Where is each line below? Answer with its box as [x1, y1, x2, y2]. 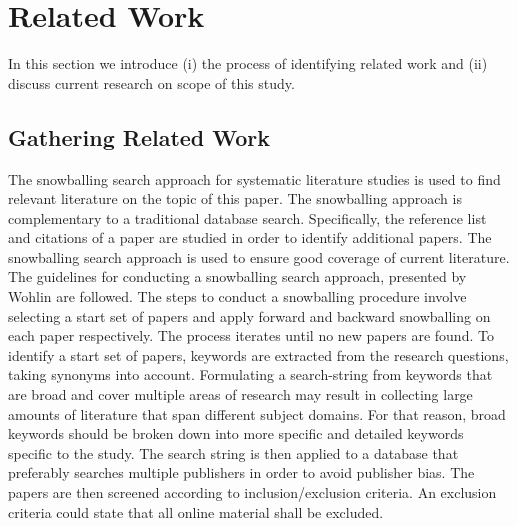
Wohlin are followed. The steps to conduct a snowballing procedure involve [8, 286, 467, 307]
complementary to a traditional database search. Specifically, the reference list [8, 207, 487, 228]
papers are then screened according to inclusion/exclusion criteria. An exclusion [8, 482, 497, 503]
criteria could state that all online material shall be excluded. [8, 501, 384, 522]
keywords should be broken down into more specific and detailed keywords [8, 423, 464, 444]
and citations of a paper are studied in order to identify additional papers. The [8, 227, 492, 248]
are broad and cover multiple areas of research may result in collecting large [8, 384, 473, 405]
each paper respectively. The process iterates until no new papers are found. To [8, 325, 494, 346]
